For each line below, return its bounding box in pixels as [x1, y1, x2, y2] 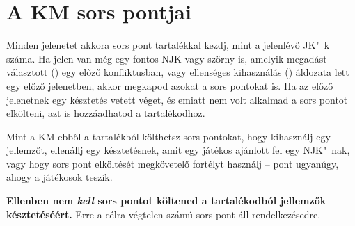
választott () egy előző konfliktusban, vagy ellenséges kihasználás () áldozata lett [6, 65, 349, 79]
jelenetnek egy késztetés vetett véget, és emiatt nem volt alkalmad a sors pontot [6, 92, 348, 106]
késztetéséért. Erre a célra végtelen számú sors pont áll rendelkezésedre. [6, 207, 321, 221]
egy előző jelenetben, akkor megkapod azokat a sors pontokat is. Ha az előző [6, 78, 333, 92]
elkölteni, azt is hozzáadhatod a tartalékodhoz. [6, 106, 205, 120]
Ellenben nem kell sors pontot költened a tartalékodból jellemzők [6, 193, 326, 208]
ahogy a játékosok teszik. [6, 170, 113, 184]
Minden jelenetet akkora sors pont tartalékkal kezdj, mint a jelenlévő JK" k [6, 38, 330, 52]
